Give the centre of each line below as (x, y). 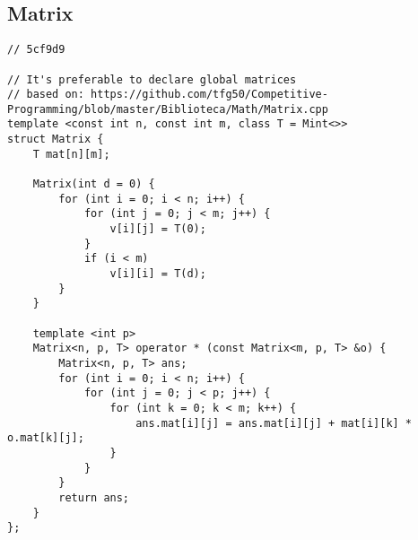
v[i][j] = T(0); (158, 229)
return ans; (94, 497)
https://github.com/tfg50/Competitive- (209, 95)
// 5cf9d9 (36, 50)
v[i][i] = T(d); (158, 274)
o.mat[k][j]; (46, 438)
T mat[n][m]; (71, 154)
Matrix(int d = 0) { (94, 184)
